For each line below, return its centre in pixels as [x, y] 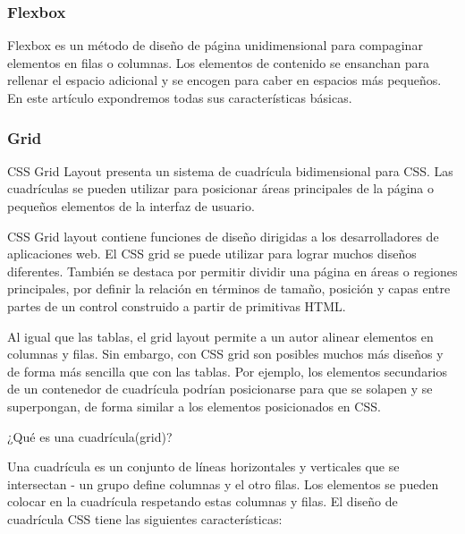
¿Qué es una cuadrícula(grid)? [90, 436]
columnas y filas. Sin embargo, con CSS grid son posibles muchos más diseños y [225, 354]
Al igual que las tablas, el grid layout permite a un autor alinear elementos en [220, 336]
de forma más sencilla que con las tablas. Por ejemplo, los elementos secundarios [228, 371]
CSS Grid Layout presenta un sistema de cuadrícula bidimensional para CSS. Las [230, 170]
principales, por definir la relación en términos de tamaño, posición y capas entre [229, 288]
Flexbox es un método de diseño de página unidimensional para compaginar [215, 45]
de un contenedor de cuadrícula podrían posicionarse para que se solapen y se [220, 389]
